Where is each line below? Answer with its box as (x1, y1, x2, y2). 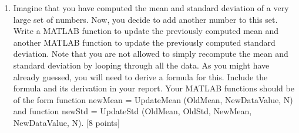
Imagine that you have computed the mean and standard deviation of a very (13, 2, 289, 13)
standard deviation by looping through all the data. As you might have (13, 59, 270, 71)
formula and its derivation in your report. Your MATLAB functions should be (13, 82, 294, 94)
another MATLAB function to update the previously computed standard (13, 36, 276, 48)
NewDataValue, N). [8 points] (13, 116, 120, 128)
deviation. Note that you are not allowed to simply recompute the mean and (13, 47, 288, 60)
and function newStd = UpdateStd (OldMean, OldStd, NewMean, (13, 105, 252, 117)
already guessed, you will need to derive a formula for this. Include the (13, 70, 268, 83)
